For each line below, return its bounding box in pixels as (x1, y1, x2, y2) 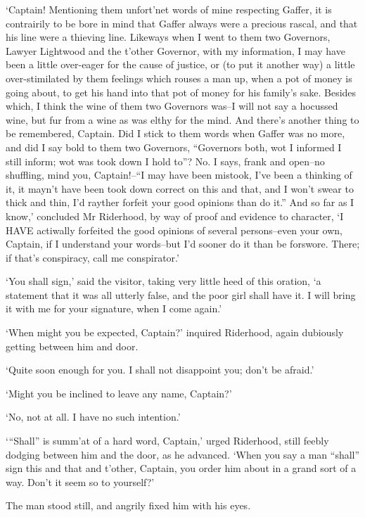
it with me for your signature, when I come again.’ (6, 301, 222, 316)
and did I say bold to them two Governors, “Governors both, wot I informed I (6, 139, 342, 154)
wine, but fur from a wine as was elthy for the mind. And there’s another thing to (6, 112, 359, 127)
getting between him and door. (6, 338, 139, 353)
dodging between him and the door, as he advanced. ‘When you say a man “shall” (6, 447, 360, 461)
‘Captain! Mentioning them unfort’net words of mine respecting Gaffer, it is (6, 2, 332, 16)
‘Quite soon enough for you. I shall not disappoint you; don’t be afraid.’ (6, 362, 314, 377)
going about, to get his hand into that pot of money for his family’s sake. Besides (6, 84, 357, 99)
